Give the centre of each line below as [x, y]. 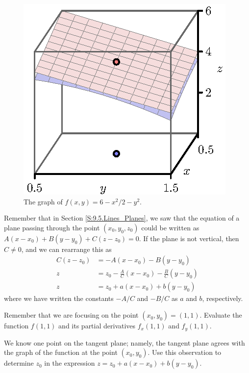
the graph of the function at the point [61, 352]
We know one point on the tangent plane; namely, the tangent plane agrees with [124, 342]
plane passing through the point [52, 227]
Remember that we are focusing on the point [71, 315]
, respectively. [223, 298]
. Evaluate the [221, 315]
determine [19, 363]
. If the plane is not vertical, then [189, 238]
